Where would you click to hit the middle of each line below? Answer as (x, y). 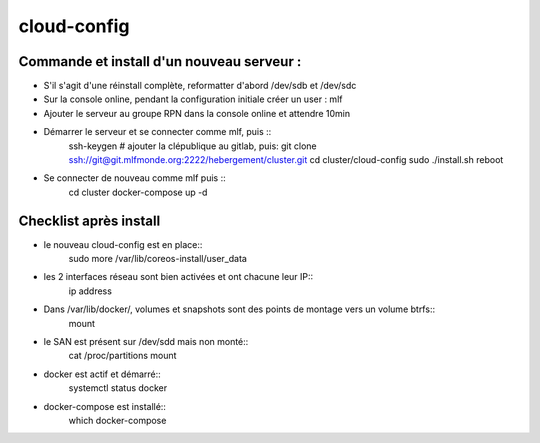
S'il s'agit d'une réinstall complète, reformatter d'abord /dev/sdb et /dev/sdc (200, 86)
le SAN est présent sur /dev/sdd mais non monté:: (146, 342)
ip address (90, 291)
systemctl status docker (118, 388)
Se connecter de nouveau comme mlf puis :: (135, 178)
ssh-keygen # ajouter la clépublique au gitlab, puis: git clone (192, 146)
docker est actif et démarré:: (102, 374)
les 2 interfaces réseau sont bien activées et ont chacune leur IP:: (178, 277)
